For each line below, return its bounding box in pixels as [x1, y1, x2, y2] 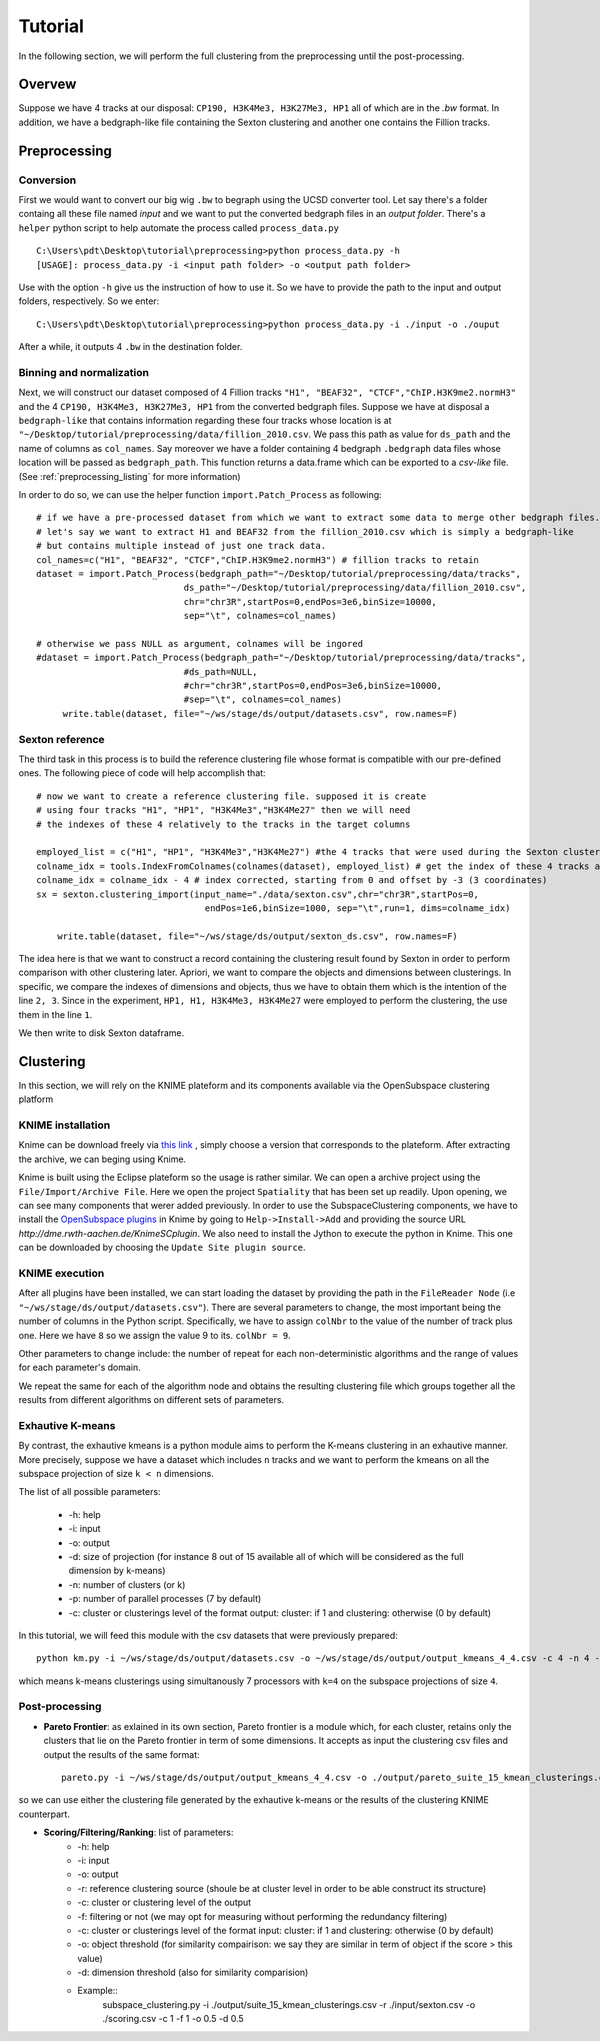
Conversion [18, 173, 77, 187]
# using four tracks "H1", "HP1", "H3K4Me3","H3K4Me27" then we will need [36, 805, 411, 816]
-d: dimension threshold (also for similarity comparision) [77, 1966, 309, 1979]
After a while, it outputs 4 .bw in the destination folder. [18, 341, 243, 353]
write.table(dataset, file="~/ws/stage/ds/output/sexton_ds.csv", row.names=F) [56, 930, 459, 942]
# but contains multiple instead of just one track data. [36, 540, 327, 552]
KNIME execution [18, 1266, 105, 1280]
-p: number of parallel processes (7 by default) [68, 1593, 262, 1605]
